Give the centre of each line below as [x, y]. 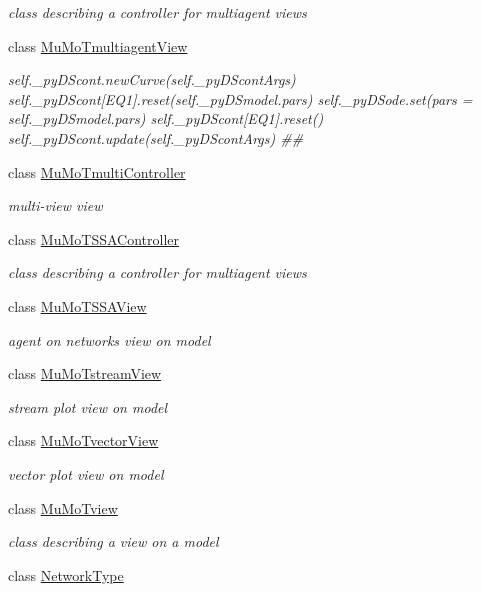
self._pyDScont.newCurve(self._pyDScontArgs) [152, 79]
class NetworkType [66, 574]
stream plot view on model [88, 406]
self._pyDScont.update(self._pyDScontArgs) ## [156, 137]
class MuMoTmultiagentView [98, 45]
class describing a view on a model [113, 541]
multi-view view [55, 205]
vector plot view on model [86, 473]
